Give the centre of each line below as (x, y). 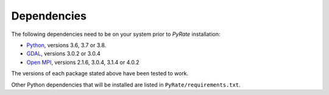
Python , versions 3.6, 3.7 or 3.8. (66, 45)
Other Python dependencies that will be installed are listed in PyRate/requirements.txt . (126, 85)
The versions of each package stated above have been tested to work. (100, 74)
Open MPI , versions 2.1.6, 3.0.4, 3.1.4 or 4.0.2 (83, 62)
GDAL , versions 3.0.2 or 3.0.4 (63, 54)
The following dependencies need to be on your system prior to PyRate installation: (116, 34)
